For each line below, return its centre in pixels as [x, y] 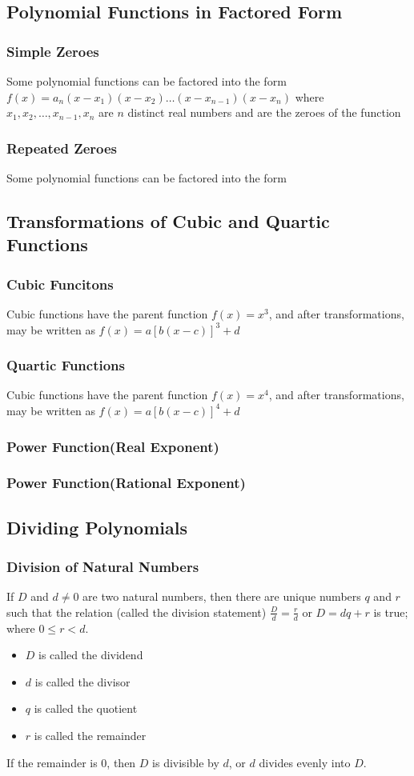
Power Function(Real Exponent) [113, 446]
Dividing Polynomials [97, 527]
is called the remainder [90, 736]
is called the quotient [86, 708]
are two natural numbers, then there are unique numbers [222, 596]
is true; [391, 612]
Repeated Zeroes [62, 148]
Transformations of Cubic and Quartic [168, 220]
